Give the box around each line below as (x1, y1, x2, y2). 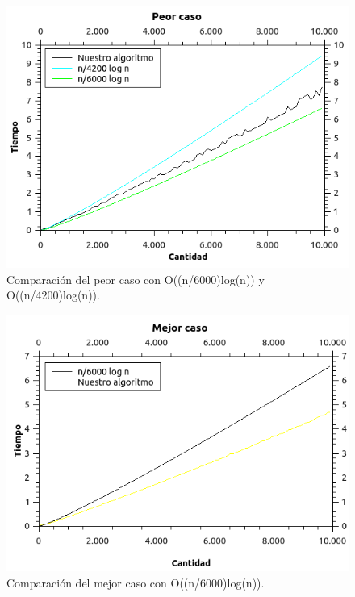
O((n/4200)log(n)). (6, 286, 100, 303)
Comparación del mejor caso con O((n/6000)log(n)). (6, 574, 265, 591)
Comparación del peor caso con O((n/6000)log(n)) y (6, 270, 265, 287)
